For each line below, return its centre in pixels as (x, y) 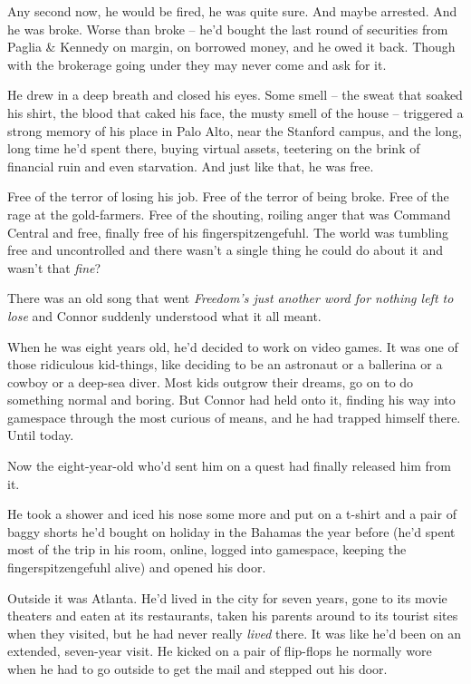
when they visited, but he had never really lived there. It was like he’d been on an (235, 633)
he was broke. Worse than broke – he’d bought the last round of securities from (228, 29)
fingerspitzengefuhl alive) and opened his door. (137, 567)
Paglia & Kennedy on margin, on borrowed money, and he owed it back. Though (231, 47)
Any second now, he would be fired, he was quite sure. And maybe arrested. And (232, 11)
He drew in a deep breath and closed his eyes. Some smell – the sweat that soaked (235, 95)
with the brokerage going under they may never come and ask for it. (197, 64)
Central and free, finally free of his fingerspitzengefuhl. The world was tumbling (228, 232)
